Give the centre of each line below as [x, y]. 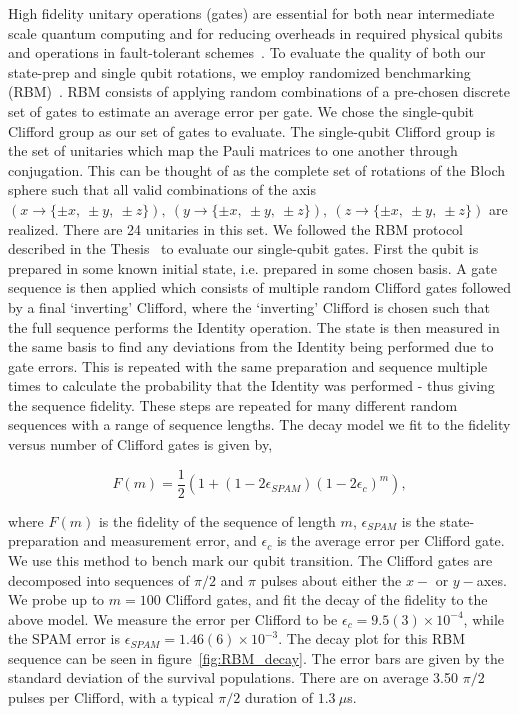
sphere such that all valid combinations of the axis [162, 189]
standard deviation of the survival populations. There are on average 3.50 [233, 677]
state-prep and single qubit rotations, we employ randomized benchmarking [239, 71]
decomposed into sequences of [99, 579]
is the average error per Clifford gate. [390, 540]
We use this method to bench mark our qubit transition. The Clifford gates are [250, 559]
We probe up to [56, 599]
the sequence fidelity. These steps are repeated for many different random [233, 404]
